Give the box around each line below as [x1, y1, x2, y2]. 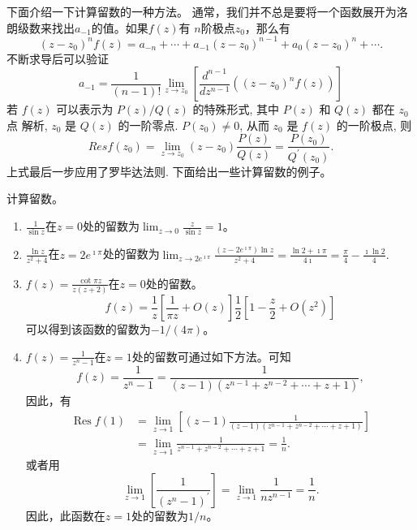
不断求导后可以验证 [6, 50, 109, 67]
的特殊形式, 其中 [192, 101, 280, 118]
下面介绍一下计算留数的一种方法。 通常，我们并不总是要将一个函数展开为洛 [6, 3, 408, 19]
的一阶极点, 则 [336, 116, 412, 133]
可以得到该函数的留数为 [25, 321, 151, 338]
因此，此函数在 [25, 506, 105, 524]
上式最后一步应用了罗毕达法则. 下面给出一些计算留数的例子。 [6, 162, 332, 179]
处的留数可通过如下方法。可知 [131, 347, 291, 364]
